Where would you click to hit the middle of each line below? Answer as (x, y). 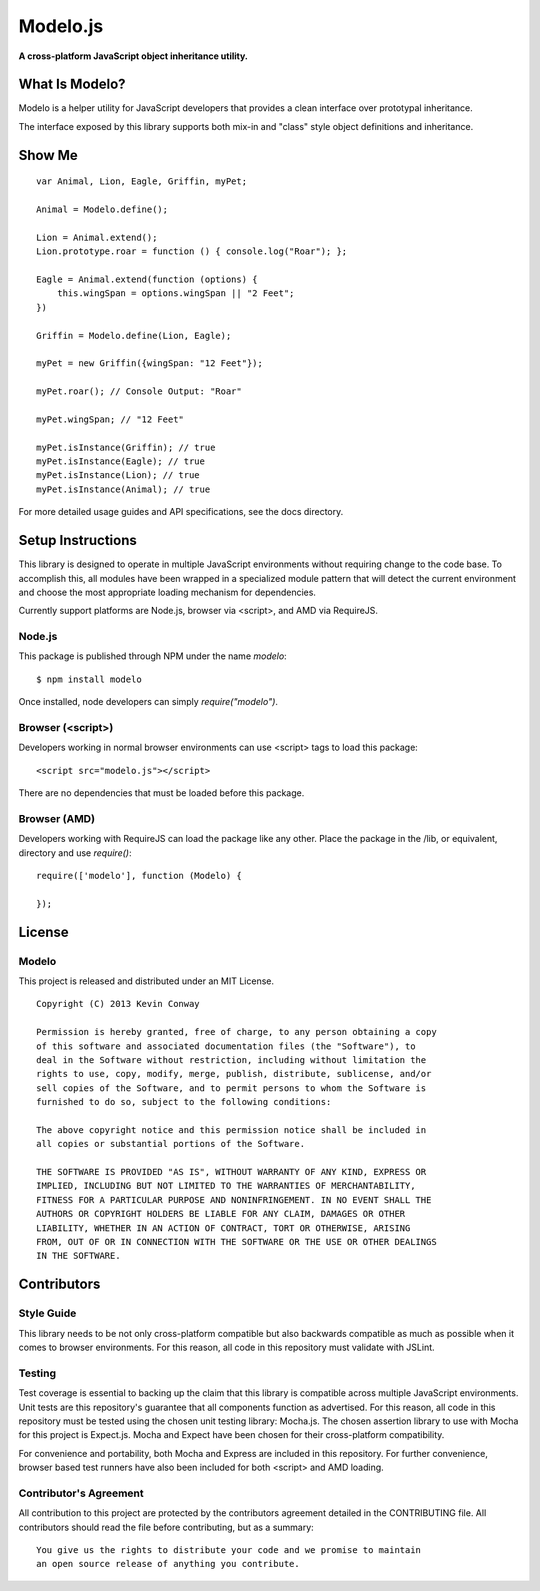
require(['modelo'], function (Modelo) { (139, 876)
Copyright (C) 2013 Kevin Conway (118, 1004)
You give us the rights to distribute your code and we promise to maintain (229, 1550)
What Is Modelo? (72, 84)
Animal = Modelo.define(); (102, 209)
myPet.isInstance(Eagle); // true (120, 461)
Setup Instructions (77, 540)
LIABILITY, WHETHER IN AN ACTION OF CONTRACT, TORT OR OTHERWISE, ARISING (223, 1228)
